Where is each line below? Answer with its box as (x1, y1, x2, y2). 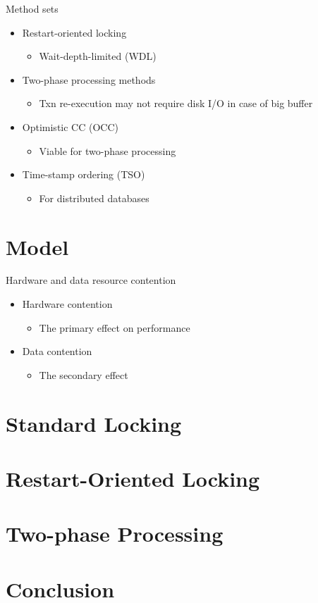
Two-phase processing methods (22, 72, 156, 87)
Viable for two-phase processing (39, 143, 176, 158)
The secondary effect (39, 367, 128, 382)
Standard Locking (6, 409, 182, 437)
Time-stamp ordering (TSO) (22, 167, 145, 182)
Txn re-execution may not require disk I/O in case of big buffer (39, 96, 313, 111)
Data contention (22, 344, 92, 359)
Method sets (6, 1, 59, 15)
